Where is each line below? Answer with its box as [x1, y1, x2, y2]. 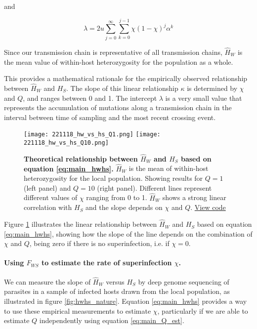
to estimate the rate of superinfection [42, 257, 172, 268]
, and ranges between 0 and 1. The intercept [23, 92, 157, 103]
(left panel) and [24, 182, 71, 193]
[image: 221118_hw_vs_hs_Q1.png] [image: [24, 131, 161, 138]
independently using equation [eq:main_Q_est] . [39, 315, 184, 326]
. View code [190, 202, 226, 212]
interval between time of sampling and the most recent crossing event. [4, 112, 216, 122]
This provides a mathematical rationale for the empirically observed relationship [4, 73, 248, 83]
